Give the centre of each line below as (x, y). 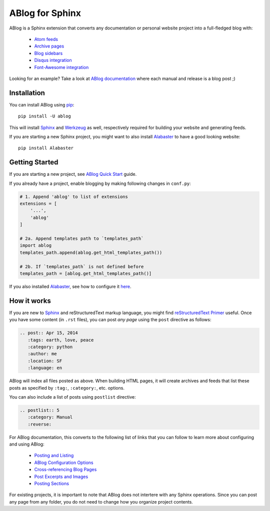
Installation (27, 93)
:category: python (50, 347)
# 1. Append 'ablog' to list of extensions (74, 197)
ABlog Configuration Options (64, 463)
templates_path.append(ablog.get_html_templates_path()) (91, 253)
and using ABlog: (27, 444)
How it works (30, 300)
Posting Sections (52, 484)
